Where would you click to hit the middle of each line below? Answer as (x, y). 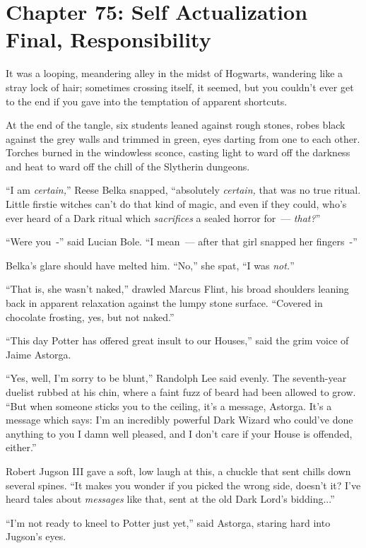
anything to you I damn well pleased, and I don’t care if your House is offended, (179, 433)
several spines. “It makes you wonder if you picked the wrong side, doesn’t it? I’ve (183, 485)
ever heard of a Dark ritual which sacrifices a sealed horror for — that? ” (163, 217)
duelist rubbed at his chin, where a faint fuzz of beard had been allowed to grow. (181, 392)
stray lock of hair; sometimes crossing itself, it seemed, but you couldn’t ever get (180, 87)
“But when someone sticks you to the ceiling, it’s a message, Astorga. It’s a (169, 406)
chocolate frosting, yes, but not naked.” (90, 316)
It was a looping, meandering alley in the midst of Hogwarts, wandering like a (175, 73)
